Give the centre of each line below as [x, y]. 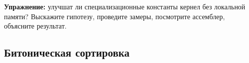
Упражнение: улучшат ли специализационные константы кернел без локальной [125, 6]
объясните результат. [35, 26]
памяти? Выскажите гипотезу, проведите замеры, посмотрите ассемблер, [115, 16]
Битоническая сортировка [67, 52]
